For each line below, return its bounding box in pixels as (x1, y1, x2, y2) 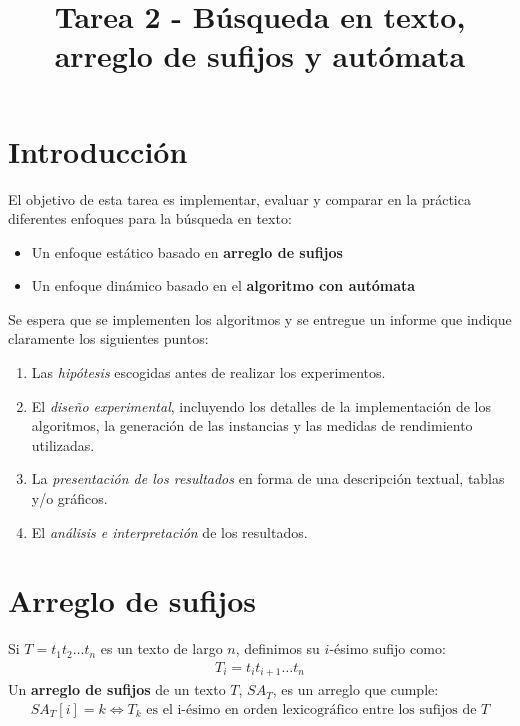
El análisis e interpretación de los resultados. (31, 521, 308, 542)
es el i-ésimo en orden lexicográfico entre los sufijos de (146, 703, 477, 718)
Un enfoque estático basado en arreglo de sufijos (31, 241, 343, 262)
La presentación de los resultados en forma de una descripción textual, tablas (31, 468, 505, 489)
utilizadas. (31, 434, 95, 455)
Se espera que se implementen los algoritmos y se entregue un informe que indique (8, 308, 512, 329)
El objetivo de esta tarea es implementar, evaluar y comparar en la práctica (8, 188, 471, 209)
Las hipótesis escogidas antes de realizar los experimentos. (31, 362, 386, 383)
